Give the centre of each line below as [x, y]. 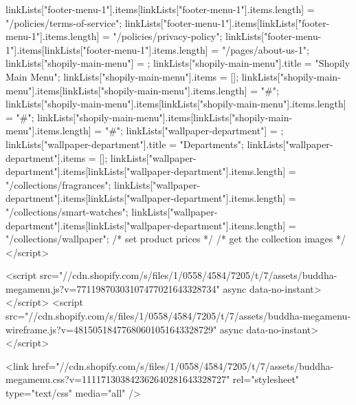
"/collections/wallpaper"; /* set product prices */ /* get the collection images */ [176, 239]
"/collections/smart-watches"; [67, 211]
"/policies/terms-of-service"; [64, 22]
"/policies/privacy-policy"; [168, 36]
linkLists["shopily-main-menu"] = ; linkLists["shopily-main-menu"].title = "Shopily [178, 63]
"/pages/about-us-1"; [265, 49]
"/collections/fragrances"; [58, 184]
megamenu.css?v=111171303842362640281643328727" [118, 379]
